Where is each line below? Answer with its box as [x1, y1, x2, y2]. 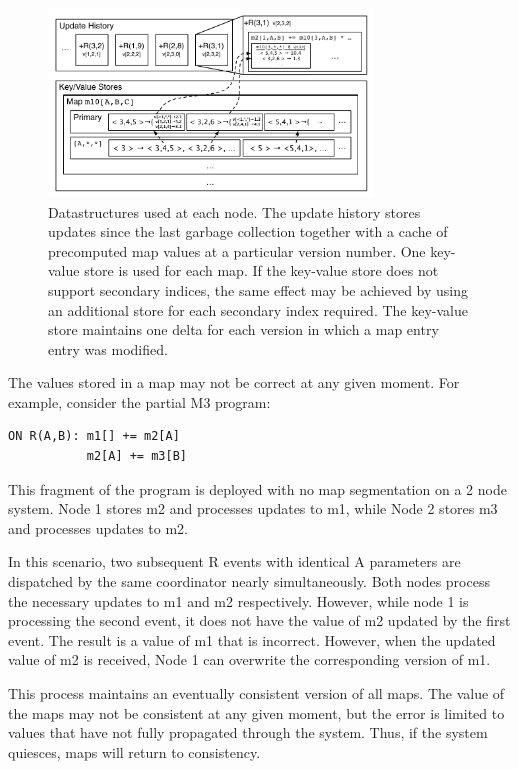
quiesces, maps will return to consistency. [8, 741, 261, 762]
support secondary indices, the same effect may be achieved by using [48, 279, 469, 300]
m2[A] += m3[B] [86, 449, 187, 464]
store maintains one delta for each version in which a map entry [48, 319, 439, 340]
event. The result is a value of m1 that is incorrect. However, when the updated [8, 629, 496, 650]
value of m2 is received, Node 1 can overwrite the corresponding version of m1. [8, 649, 491, 670]
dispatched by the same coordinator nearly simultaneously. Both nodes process [8, 571, 490, 592]
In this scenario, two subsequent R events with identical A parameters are [8, 551, 461, 572]
